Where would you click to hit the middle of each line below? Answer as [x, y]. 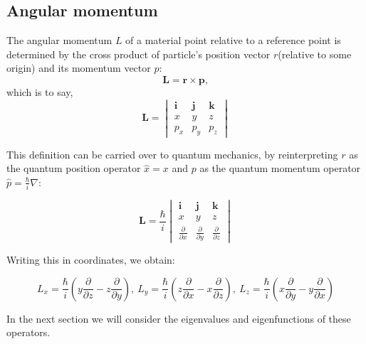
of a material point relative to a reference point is [233, 40]
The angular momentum [59, 40]
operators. [28, 332]
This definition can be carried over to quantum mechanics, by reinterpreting [172, 154]
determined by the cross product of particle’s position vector [138, 54]
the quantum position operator [74, 168]
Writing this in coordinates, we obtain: [91, 260]
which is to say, [40, 91]
